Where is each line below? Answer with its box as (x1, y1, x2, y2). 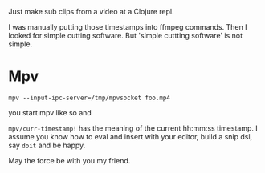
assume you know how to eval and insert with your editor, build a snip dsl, (8, 131, 253, 141)
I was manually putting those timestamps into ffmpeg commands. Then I (8, 22, 247, 31)
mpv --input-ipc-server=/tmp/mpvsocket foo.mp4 (8, 94, 171, 102)
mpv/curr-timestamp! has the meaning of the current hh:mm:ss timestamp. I (8, 123, 259, 133)
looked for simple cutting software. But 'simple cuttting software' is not (8, 31, 243, 40)
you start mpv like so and (8, 107, 92, 117)
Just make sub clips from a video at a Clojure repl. (8, 7, 174, 16)
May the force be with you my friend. (8, 155, 131, 165)
